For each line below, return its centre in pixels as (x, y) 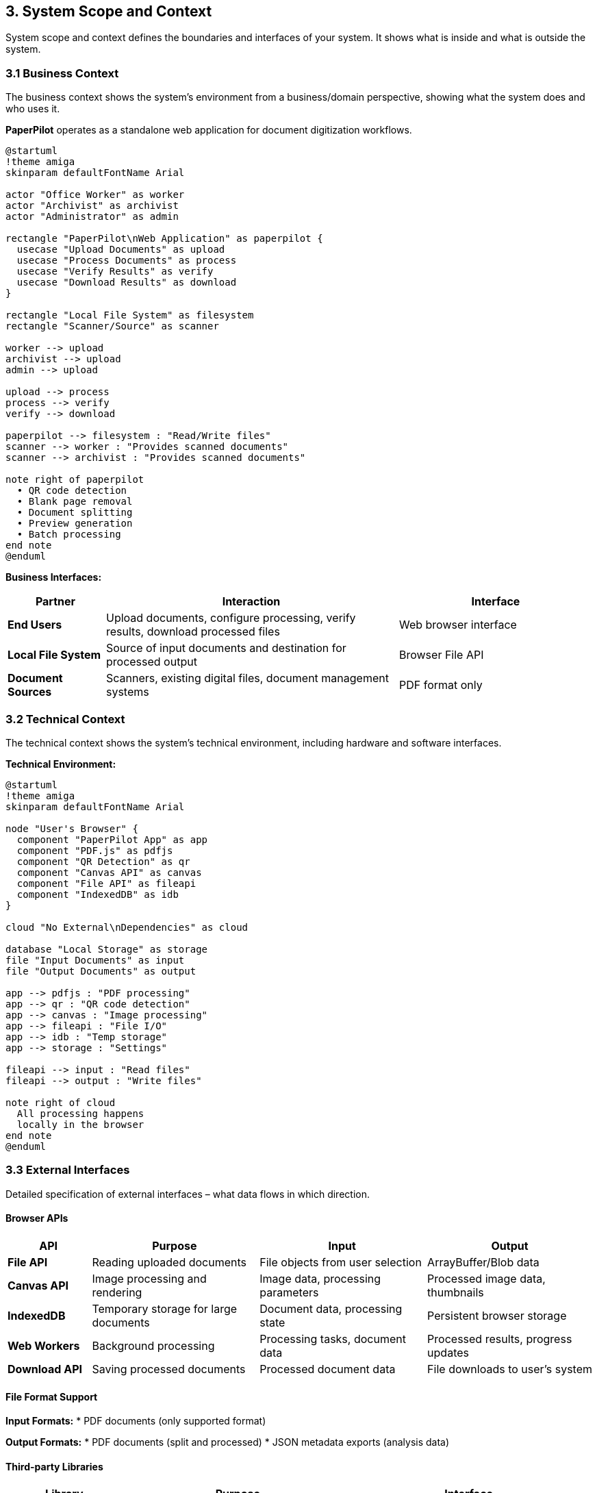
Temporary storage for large (165, 1308)
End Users (35, 625)
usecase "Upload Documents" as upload (121, 250)
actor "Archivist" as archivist (92, 206)
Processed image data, (486, 1278)
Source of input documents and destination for (226, 648)
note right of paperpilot (75, 480)
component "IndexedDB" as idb (98, 894)
